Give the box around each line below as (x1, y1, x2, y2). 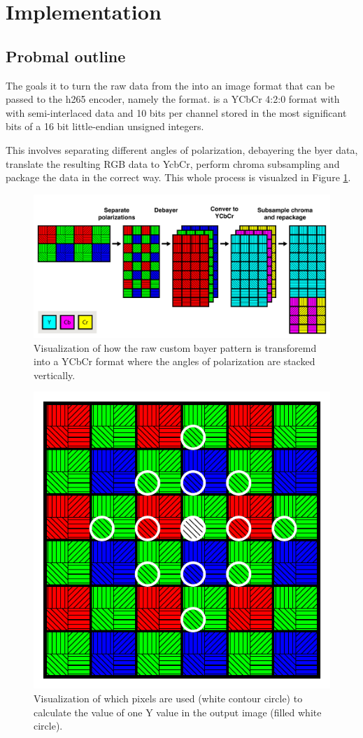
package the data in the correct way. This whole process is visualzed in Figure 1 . (6, 170, 351, 185)
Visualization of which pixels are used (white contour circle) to (34, 691, 303, 706)
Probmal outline (6, 45, 126, 66)
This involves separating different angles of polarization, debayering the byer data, (6, 142, 358, 157)
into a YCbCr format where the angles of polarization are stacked (34, 354, 315, 369)
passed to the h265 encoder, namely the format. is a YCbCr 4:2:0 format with (6, 92, 340, 106)
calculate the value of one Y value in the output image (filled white (34, 704, 322, 719)
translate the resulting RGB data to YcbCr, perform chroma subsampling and (6, 156, 340, 171)
